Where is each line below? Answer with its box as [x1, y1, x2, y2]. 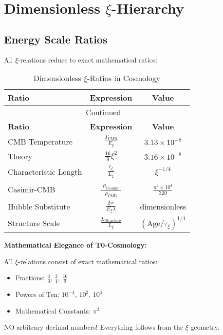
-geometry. [188, 322, 220, 332]
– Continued [79, 106, 121, 118]
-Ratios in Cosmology [87, 72, 161, 84]
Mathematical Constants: [15, 305, 91, 315]
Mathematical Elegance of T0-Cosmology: [4, 240, 147, 250]
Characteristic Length [8, 166, 82, 177]
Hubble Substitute [8, 201, 70, 212]
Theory [8, 150, 33, 162]
